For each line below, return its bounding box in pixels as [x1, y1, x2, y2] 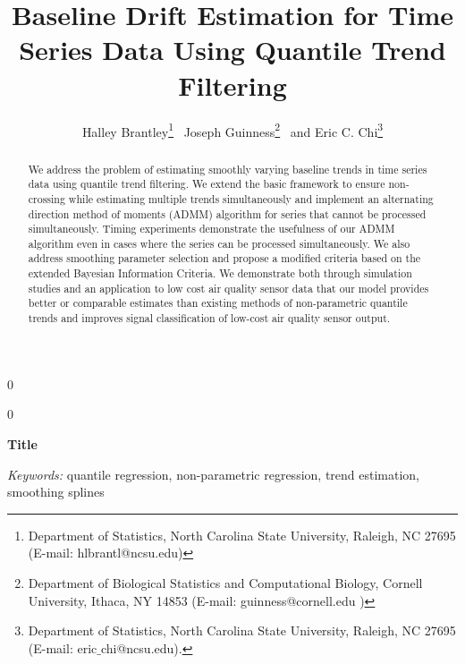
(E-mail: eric [28, 638, 97, 657]
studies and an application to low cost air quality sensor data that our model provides [28, 280, 429, 295]
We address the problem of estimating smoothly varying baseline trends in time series [28, 161, 427, 176]
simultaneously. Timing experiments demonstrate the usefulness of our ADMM [28, 221, 395, 236]
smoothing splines [7, 482, 105, 501]
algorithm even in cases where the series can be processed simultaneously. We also [28, 235, 410, 251]
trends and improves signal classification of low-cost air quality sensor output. [28, 311, 391, 326]
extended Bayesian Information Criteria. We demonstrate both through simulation [28, 266, 412, 281]
